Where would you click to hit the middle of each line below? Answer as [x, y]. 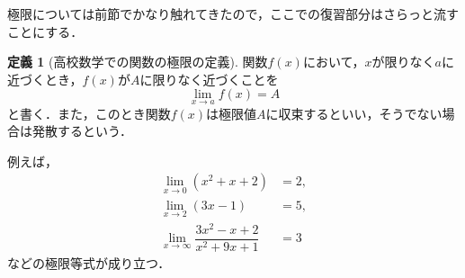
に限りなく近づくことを [209, 79]
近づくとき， [45, 79]
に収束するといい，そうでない [354, 113]
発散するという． [82, 131]
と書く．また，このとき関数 [89, 113]
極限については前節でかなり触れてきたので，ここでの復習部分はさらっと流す [233, 13]
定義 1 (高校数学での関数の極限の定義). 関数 [138, 62]
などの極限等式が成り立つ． [89, 263]
